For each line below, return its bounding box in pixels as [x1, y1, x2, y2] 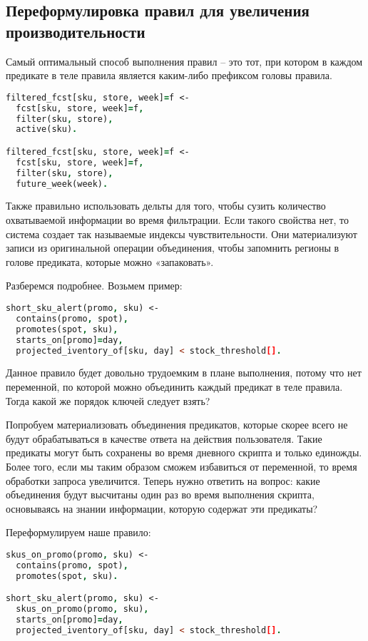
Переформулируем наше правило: [6, 525, 151, 540]
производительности [6, 20, 145, 42]
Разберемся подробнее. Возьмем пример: [6, 278, 183, 293]
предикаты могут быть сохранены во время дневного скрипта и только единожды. [6, 445, 362, 460]
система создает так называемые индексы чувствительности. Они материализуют [6, 226, 357, 241]
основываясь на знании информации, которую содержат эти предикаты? [6, 501, 318, 516]
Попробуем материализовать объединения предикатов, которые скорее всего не [6, 417, 348, 432]
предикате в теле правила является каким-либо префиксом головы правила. [6, 68, 332, 83]
